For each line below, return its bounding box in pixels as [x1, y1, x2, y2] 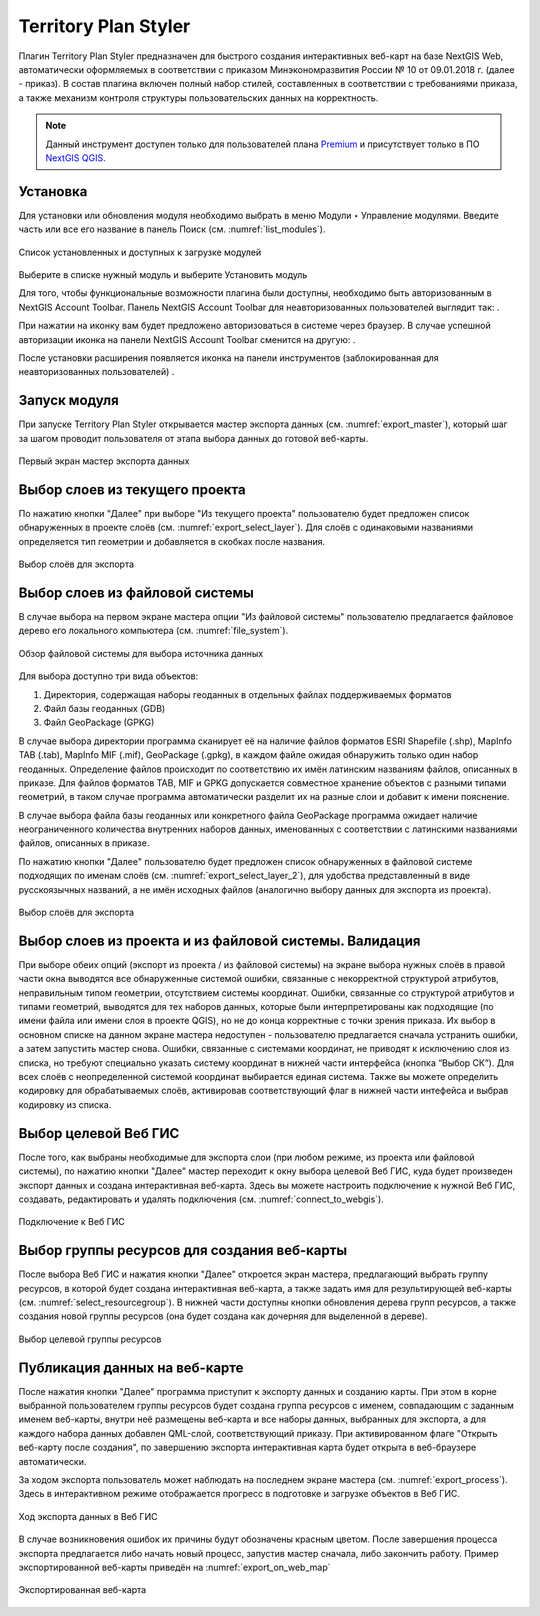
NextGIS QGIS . [45, 151, 106, 164]
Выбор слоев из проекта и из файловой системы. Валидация [18, 932, 421, 949]
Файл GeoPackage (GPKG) [43, 716, 155, 729]
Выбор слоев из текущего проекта [18, 481, 246, 498]
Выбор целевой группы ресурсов [18, 1333, 162, 1345]
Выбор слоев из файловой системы [18, 584, 255, 601]
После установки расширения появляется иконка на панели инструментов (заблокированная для [18, 351, 439, 364]
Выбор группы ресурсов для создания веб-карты [18, 1242, 348, 1259]
